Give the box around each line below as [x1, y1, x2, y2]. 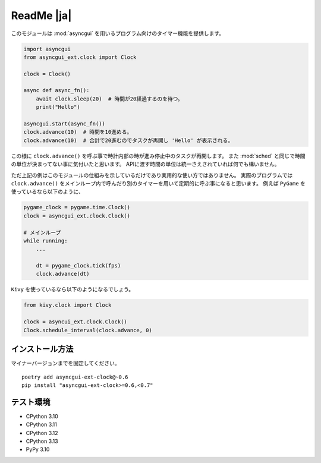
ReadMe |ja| [11, 9, 72, 22]
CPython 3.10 [26, 412, 59, 420]
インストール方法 [11, 344, 74, 354]
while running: [23, 237, 68, 244]
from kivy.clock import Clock [23, 302, 112, 308]
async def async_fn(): [23, 87, 90, 94]
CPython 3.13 [26, 437, 59, 445]
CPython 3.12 [26, 429, 59, 436]
